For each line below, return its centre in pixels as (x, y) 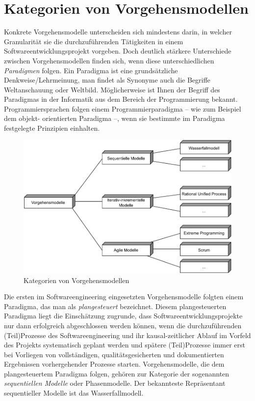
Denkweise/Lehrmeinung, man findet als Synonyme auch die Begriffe (107, 80)
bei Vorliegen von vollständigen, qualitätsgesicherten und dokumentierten (114, 354)
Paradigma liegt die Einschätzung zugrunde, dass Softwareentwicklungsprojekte (123, 316)
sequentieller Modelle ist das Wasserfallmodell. (74, 393)
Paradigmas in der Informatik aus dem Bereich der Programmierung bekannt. (121, 99)
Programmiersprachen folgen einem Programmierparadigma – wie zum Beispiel (123, 108)
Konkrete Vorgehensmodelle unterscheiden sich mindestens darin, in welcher (118, 32)
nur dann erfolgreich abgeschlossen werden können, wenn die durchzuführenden (123, 325)
